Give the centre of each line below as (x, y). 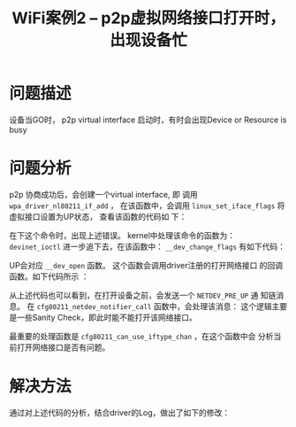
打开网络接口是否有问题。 (63, 347)
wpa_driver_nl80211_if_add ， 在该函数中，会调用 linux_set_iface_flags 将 (147, 206)
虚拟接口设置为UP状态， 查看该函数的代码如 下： (98, 216)
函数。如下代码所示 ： (49, 276)
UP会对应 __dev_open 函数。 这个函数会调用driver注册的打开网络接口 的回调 (146, 265)
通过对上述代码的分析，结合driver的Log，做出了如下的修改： (120, 412)
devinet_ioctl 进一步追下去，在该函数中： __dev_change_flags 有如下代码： (147, 246)
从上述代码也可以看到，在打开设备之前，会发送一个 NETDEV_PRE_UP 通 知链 (143, 295)
